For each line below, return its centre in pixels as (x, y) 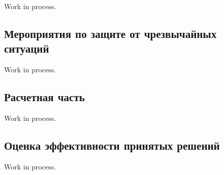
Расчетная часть (44, 97)
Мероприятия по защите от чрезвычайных (110, 33)
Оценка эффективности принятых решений (112, 145)
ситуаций (27, 48)
